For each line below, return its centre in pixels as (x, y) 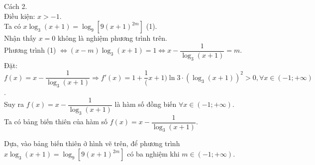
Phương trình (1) (30, 50)
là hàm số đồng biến (146, 104)
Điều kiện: (20, 16)
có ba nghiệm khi (153, 154)
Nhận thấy (20, 38)
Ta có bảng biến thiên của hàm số (56, 122)
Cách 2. (16, 6)
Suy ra (14, 104)
